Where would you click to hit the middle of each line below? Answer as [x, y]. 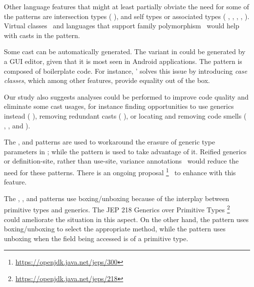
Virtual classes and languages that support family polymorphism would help [122, 26]
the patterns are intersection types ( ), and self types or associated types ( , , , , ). [127, 16]
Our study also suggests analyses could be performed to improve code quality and [126, 96]
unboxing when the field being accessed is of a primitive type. [96, 238]
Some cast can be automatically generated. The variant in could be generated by [125, 51]
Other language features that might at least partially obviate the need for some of [127, 6]
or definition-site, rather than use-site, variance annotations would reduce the [121, 161]
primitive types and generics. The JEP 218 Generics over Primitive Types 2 [117, 209]
